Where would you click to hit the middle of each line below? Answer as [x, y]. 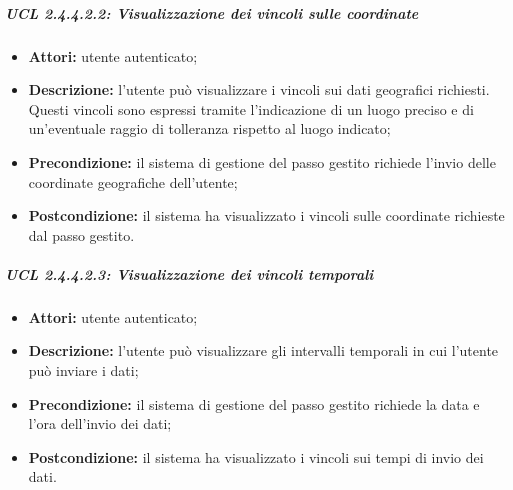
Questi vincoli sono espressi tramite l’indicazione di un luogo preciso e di [251, 108]
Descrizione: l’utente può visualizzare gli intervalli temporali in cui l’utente [263, 350]
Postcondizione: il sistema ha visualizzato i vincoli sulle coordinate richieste [266, 215]
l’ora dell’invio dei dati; [100, 423]
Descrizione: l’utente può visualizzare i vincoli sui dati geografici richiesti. [259, 89]
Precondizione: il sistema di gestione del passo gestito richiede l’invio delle [262, 161]
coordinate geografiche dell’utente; [133, 181]
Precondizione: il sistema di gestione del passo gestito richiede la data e [254, 403]
